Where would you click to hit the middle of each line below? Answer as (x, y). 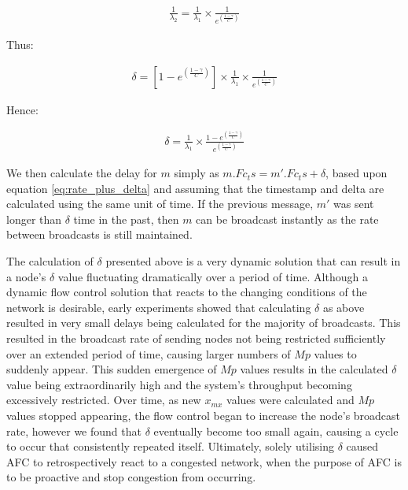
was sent (354, 204)
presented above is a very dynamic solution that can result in (253, 261)
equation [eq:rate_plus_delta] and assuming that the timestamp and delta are (195, 188)
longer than (34, 219)
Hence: (22, 109)
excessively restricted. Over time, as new (104, 400)
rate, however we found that (74, 431)
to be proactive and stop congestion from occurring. (131, 477)
